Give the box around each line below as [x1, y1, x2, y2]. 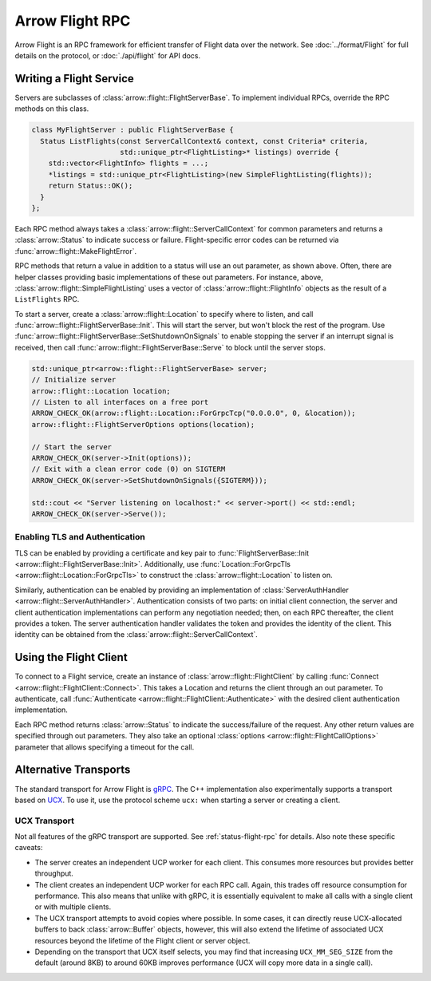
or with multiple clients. [34, 902, 112, 912]
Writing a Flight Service [14, 72, 135, 85]
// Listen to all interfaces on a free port [31, 398, 209, 406]
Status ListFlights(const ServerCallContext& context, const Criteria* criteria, [40, 136, 369, 145]
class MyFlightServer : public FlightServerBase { [31, 125, 235, 135]
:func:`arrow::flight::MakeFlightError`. [14, 246, 137, 255]
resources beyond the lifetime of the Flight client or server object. [34, 936, 251, 945]
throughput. [34, 868, 73, 878]
